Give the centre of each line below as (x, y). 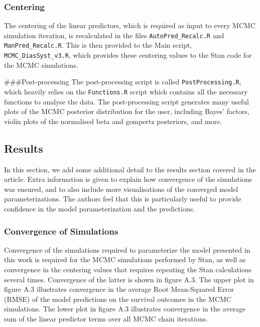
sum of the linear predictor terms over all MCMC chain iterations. (106, 319)
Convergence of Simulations (61, 231)
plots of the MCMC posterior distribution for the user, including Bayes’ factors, (127, 111)
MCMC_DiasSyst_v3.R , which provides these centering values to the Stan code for (128, 55)
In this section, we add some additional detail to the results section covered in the (130, 169)
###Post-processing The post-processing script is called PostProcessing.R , (123, 82)
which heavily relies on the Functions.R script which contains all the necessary (126, 92)
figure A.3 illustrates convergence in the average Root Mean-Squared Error (119, 289)
